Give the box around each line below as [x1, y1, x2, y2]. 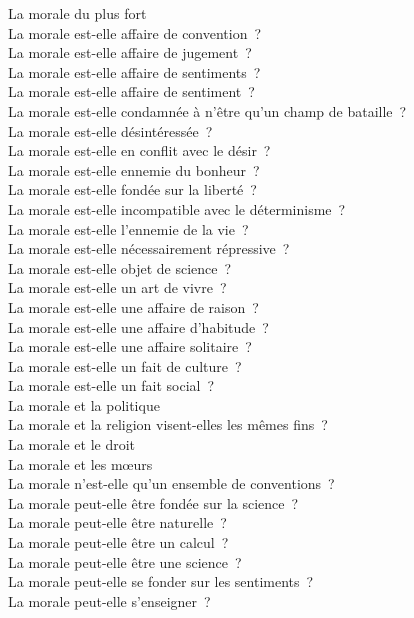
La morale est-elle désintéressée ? [8, 120, 213, 141]
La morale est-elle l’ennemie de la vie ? [8, 218, 249, 239]
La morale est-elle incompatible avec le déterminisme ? [8, 198, 346, 219]
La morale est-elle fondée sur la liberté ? [8, 179, 257, 200]
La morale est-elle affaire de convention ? [8, 22, 262, 43]
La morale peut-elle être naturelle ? [8, 512, 227, 533]
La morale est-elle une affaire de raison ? [8, 296, 259, 317]
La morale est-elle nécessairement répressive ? [8, 238, 290, 259]
